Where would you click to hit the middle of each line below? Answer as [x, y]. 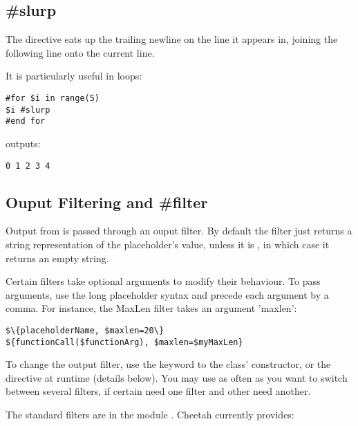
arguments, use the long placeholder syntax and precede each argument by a [167, 294]
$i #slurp [28, 110]
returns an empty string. [57, 258]
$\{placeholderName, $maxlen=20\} [85, 330]
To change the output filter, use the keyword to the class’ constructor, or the [168, 364]
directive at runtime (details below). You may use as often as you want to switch [177, 377]
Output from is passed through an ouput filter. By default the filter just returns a [179, 231]
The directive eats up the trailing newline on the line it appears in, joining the [172, 39]
